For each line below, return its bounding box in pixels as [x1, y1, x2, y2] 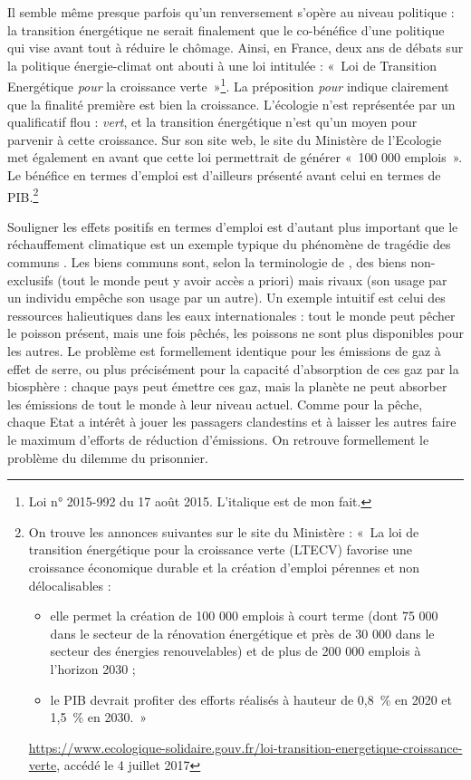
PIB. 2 [7, 184, 39, 206]
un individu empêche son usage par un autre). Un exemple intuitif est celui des [7, 288, 446, 307]
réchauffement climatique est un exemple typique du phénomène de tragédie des [7, 235, 451, 254]
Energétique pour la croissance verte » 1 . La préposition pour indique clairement [7, 74, 449, 96]
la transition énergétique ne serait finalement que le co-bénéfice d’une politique [7, 20, 445, 39]
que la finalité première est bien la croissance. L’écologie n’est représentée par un [7, 94, 456, 113]
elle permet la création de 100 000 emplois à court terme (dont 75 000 [50, 606, 438, 625]
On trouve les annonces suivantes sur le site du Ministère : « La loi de [28, 522, 419, 541]
